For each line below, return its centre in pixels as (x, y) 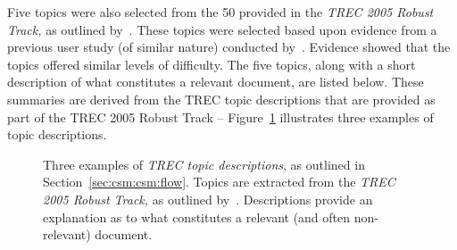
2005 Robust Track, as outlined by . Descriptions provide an (208, 199)
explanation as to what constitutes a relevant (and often (197, 217)
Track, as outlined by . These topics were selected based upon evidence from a (222, 29)
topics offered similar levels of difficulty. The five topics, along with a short (212, 64)
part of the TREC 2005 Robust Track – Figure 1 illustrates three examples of (220, 117)
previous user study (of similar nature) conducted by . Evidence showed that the (229, 47)
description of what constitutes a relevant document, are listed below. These (216, 82)
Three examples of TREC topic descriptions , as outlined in (204, 164)
